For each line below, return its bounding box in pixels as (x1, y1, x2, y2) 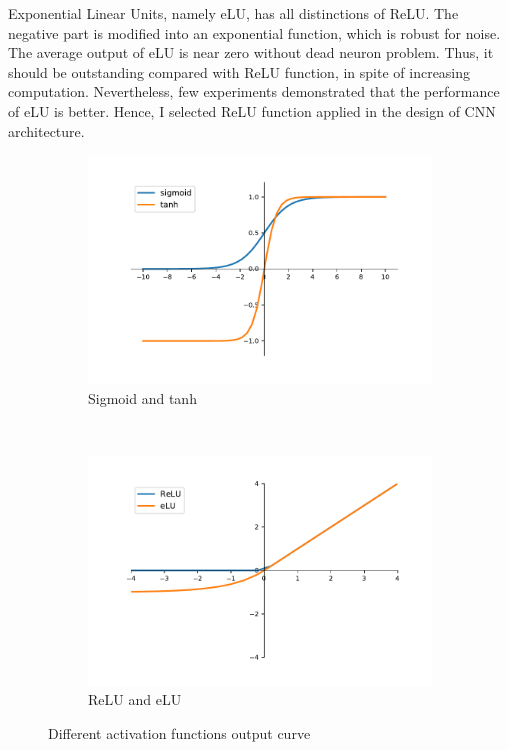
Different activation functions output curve (48, 722, 311, 743)
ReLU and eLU (88, 689, 182, 710)
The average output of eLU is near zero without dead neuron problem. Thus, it (8, 42, 494, 63)
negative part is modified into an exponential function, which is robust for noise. (8, 22, 501, 43)
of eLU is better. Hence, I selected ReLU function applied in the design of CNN (8, 100, 496, 121)
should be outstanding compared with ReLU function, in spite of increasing (8, 61, 471, 82)
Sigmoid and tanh (88, 388, 197, 409)
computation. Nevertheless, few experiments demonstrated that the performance (8, 81, 500, 102)
